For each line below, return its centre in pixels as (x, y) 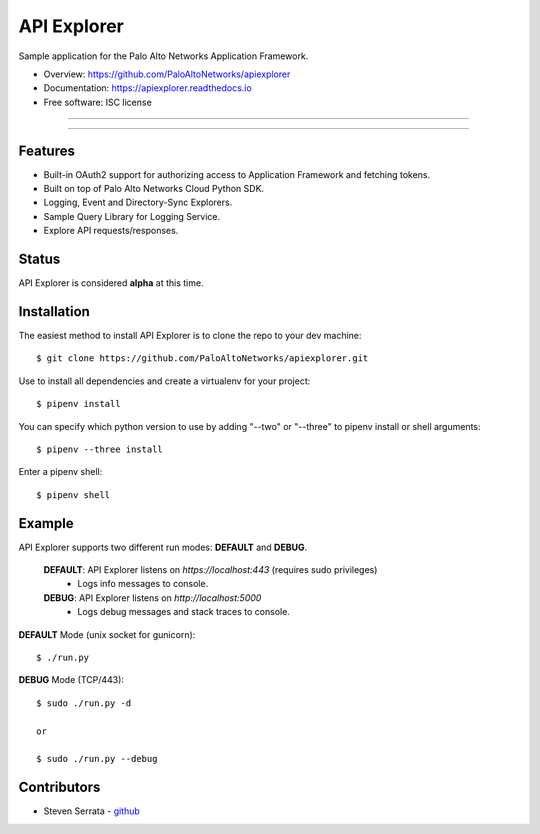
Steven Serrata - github (91, 811)
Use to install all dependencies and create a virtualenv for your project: (164, 381)
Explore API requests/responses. (111, 231)
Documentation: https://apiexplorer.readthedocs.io (147, 88)
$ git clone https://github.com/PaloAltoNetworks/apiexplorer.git (202, 358)
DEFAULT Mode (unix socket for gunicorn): (107, 634)
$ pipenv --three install (100, 449)
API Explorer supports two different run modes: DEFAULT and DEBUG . (163, 547)
